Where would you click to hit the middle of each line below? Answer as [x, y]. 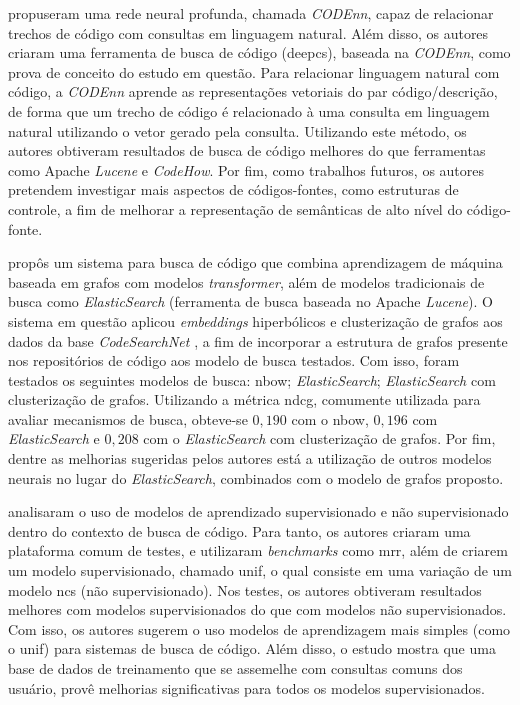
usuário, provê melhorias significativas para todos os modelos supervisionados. [246, 687]
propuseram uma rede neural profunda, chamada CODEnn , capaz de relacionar [251, 13]
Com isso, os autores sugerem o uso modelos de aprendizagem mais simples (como [259, 628]
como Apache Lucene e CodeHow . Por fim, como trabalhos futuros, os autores [246, 169]
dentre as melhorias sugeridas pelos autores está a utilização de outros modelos [250, 458]
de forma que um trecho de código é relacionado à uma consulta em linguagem [249, 110]
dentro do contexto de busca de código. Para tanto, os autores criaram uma [239, 530]
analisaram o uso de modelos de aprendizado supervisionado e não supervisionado [258, 511]
